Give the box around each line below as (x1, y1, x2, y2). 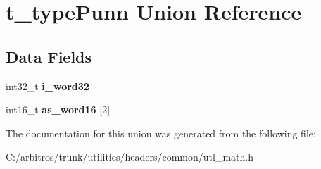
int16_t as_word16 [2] (6, 102, 111, 117)
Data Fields (6, 45, 92, 67)
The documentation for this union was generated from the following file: (6, 125, 316, 140)
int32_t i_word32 (6, 78, 89, 93)
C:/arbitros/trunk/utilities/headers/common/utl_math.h (6, 149, 254, 164)
